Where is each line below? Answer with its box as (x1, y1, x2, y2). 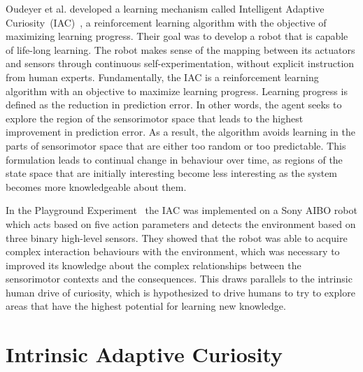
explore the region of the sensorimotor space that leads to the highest (6, 110, 304, 125)
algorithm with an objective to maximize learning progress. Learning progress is (6, 83, 348, 98)
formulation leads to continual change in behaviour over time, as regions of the (6, 152, 343, 166)
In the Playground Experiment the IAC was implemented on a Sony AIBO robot (6, 203, 357, 217)
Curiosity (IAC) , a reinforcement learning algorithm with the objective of (6, 15, 327, 29)
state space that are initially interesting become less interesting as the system (6, 166, 338, 180)
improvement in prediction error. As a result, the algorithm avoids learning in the (6, 124, 355, 139)
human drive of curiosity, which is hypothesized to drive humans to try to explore (6, 285, 355, 299)
